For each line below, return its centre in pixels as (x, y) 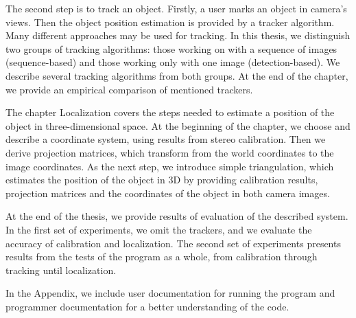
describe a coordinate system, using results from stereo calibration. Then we (166, 139)
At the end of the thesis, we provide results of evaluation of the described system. (177, 216)
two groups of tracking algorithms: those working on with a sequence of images (171, 48)
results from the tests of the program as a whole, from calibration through (162, 257)
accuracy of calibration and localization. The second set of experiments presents (173, 243)
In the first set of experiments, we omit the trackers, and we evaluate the (159, 229)
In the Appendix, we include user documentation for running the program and (170, 293)
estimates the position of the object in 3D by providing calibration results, (162, 180)
